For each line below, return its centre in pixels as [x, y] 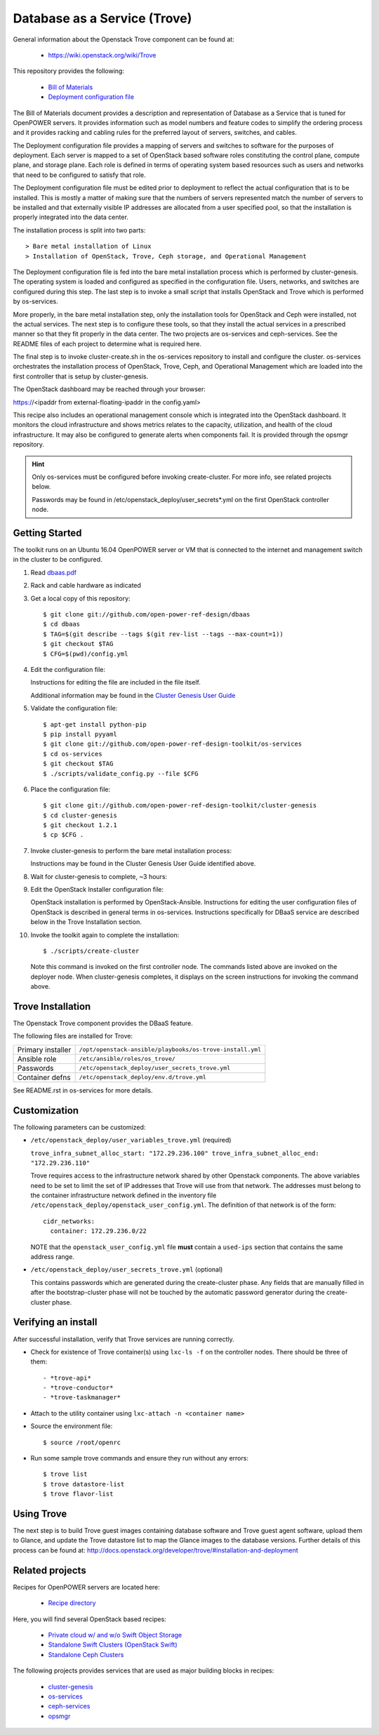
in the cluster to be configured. [58, 560]
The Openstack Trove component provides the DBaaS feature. [103, 1023]
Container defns [44, 1077]
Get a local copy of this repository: [80, 598]
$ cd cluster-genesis [80, 815]
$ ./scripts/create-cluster [91, 951]
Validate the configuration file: [74, 708]
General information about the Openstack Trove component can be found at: [124, 39]
